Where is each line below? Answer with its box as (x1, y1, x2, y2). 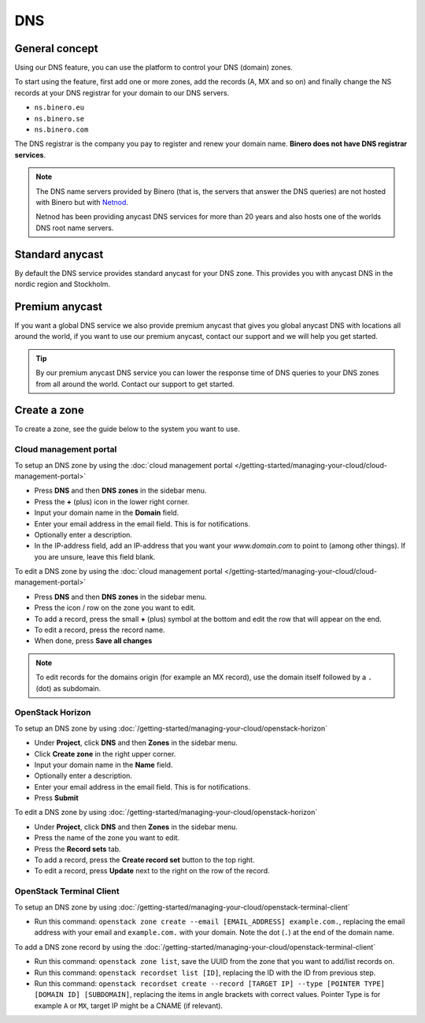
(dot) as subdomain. (35, 683, 102, 693)
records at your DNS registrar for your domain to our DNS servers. (14, 87, 230, 98)
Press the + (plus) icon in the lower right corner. (34, 497, 190, 506)
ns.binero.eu (34, 103, 85, 112)
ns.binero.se (34, 114, 85, 123)
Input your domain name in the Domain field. (34, 508, 179, 518)
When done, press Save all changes (34, 636, 153, 645)
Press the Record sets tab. (34, 844, 121, 854)
